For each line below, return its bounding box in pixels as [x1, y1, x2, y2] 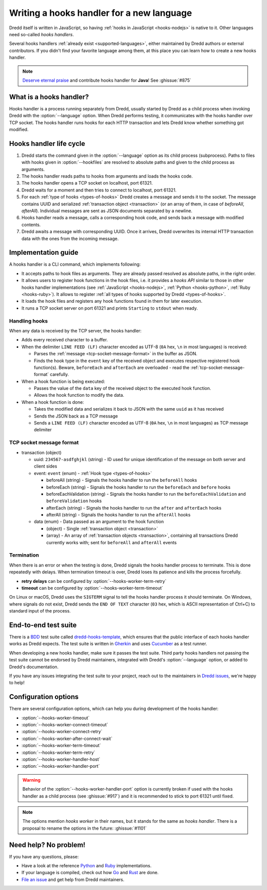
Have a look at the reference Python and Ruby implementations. [21, 863, 152, 869]
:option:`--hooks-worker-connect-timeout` [21, 722, 108, 728]
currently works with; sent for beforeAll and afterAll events [46, 539, 177, 545]
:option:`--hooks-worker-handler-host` [21, 756, 101, 762]
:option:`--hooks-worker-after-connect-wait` [21, 735, 113, 742]
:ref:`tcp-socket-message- [190, 364, 245, 371]
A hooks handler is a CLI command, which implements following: [9, 261, 141, 267]
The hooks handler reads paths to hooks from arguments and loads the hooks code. [21, 173, 193, 179]
